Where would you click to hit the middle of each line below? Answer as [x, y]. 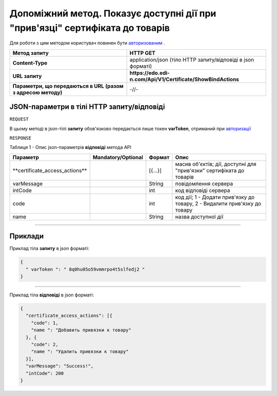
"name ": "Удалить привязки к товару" [80, 352]
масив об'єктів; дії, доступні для [216, 164]
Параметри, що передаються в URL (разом [68, 86]
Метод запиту [31, 53]
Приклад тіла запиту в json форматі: [50, 249]
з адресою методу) [37, 92]
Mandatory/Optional [118, 157]
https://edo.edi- [150, 73]
